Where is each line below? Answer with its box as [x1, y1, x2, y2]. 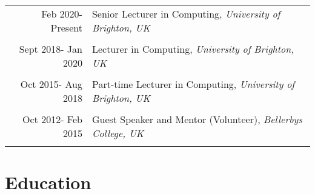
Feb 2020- [41, 7, 82, 21]
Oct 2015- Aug [20, 77, 82, 91]
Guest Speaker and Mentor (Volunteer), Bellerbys [91, 112, 302, 126]
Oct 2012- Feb [22, 112, 82, 126]
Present [50, 21, 82, 35]
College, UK [91, 126, 144, 140]
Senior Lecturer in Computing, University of [91, 7, 280, 21]
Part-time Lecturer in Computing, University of [91, 77, 295, 91]
